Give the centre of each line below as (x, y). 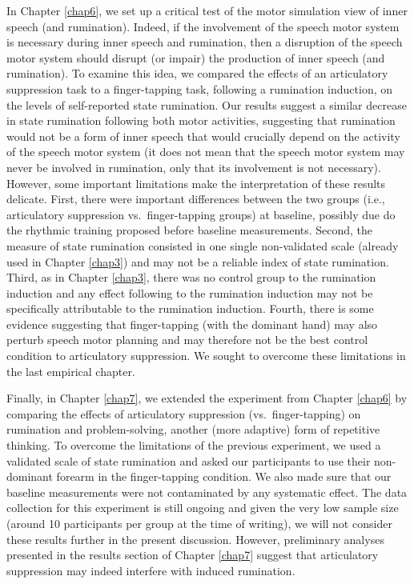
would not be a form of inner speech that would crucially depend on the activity (203, 136)
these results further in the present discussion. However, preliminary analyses (195, 539)
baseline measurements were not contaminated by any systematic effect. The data (207, 492)
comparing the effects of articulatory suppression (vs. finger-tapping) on (184, 413)
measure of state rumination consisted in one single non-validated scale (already (203, 245)
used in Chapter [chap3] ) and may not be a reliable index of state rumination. (198, 261)
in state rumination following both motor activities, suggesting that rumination (201, 120)
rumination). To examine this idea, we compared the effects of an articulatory (197, 73)
